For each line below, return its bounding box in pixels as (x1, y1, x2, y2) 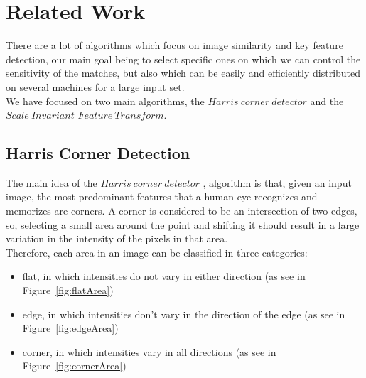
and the (310, 93, 344, 108)
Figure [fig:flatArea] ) (22, 283, 114, 298)
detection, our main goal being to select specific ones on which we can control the (6, 51, 361, 66)
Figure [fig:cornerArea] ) (22, 358, 127, 373)
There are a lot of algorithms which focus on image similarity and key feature (6, 38, 343, 53)
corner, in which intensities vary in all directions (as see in (22, 344, 276, 359)
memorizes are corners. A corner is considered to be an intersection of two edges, (6, 203, 357, 218)
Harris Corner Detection (6, 142, 190, 164)
